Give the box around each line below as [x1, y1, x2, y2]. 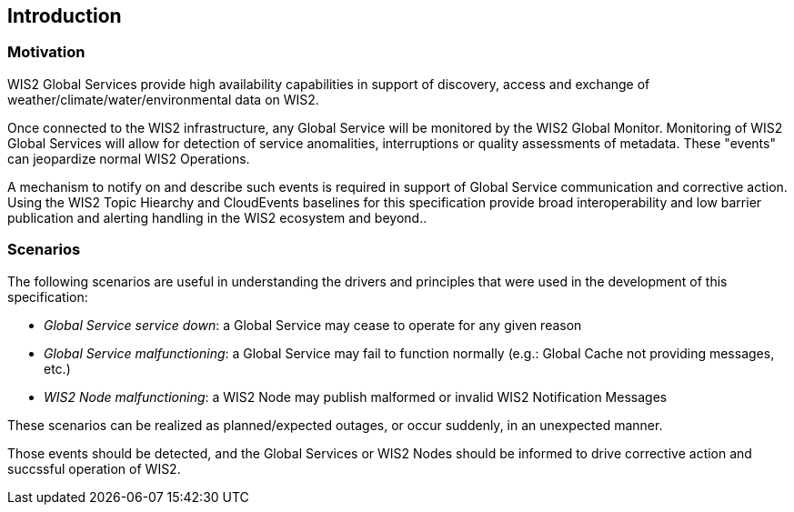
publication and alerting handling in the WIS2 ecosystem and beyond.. [7, 209, 427, 226]
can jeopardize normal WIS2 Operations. [7, 150, 250, 166]
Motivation [7, 43, 85, 62]
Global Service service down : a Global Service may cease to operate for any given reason [44, 316, 582, 333]
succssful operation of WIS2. [7, 460, 181, 477]
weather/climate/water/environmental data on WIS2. [7, 91, 319, 107]
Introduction [7, 5, 122, 27]
